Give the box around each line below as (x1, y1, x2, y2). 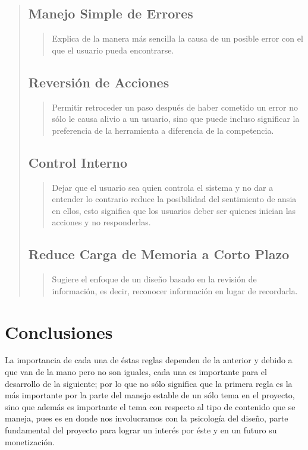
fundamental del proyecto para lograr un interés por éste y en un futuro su (5, 424, 277, 436)
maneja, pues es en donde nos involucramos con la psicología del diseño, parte (5, 412, 288, 424)
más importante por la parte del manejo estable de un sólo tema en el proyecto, (5, 389, 295, 401)
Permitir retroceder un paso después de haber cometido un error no (52, 100, 298, 113)
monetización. (5, 435, 55, 448)
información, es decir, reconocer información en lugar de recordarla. (52, 284, 298, 297)
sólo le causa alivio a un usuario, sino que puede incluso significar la (52, 112, 300, 125)
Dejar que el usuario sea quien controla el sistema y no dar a (52, 181, 274, 193)
